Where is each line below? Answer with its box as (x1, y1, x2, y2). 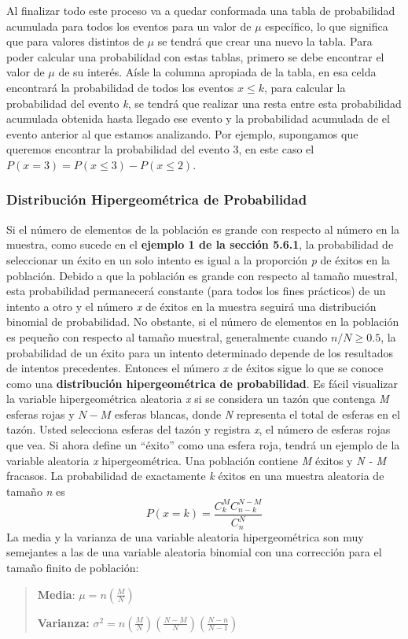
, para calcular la (263, 79, 346, 95)
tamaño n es (6, 482, 65, 499)
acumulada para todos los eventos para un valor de (6, 17, 252, 34)
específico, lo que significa (265, 17, 388, 34)
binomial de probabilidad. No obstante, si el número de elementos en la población (6, 313, 399, 330)
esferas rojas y (6, 405, 75, 422)
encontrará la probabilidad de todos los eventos (6, 79, 234, 95)
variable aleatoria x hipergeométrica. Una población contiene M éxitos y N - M (6, 452, 387, 468)
